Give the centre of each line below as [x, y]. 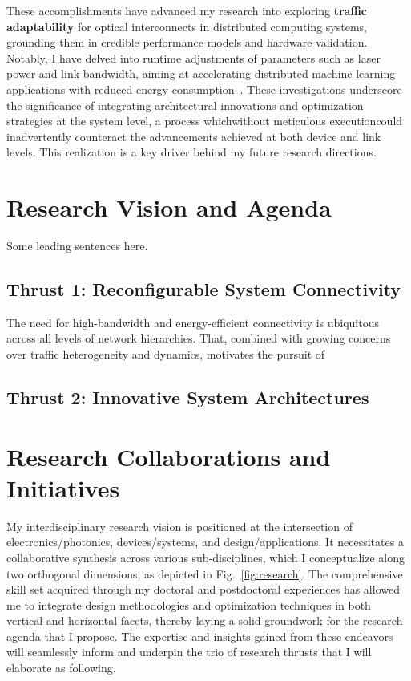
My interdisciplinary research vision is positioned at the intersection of [179, 526]
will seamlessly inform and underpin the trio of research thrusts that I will [189, 652]
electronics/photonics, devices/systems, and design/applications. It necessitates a [205, 542]
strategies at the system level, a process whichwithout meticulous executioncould [205, 121]
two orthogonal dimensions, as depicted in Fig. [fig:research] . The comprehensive [205, 573]
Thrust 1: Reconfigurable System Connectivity [204, 289]
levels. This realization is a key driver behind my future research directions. [191, 152]
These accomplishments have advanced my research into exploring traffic [187, 10]
